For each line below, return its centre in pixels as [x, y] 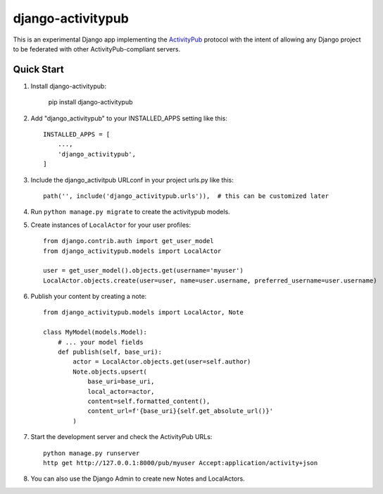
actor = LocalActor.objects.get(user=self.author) [162, 362]
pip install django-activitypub [90, 102]
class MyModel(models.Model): [95, 332]
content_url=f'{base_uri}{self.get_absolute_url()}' [181, 411]
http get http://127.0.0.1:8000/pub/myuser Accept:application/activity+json [181, 463]
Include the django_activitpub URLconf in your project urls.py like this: [132, 180]
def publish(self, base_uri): [109, 352]
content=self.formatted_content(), [149, 401]
